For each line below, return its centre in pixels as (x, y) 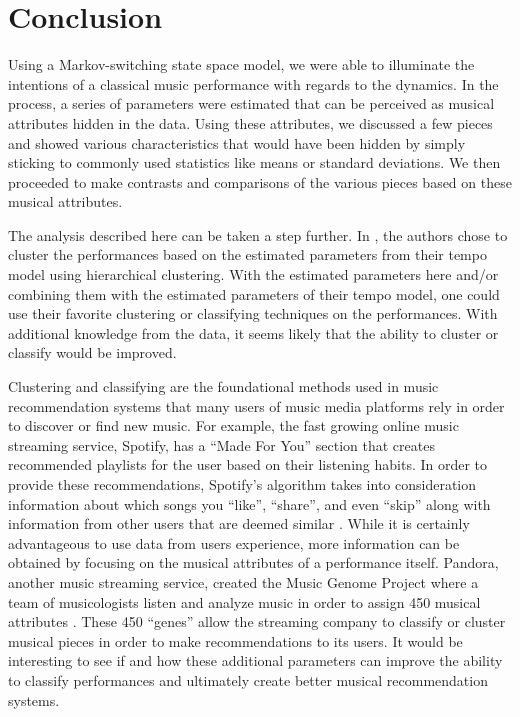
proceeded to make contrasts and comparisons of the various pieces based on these (260, 181)
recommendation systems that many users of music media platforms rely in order (256, 405)
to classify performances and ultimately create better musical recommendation (248, 679)
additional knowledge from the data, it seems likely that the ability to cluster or (253, 332)
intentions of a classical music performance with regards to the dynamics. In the (253, 83)
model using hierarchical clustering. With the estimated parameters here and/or (253, 274)
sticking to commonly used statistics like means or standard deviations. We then (254, 162)
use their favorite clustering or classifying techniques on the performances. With (253, 313)
